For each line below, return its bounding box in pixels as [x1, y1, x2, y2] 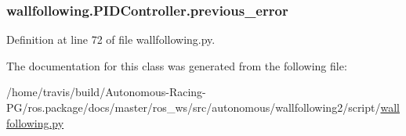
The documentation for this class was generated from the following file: [6, 57, 347, 73]
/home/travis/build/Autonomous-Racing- [6, 84, 206, 100]
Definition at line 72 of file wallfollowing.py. [6, 31, 216, 48]
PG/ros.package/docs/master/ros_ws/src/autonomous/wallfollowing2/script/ [6, 99, 381, 115]
